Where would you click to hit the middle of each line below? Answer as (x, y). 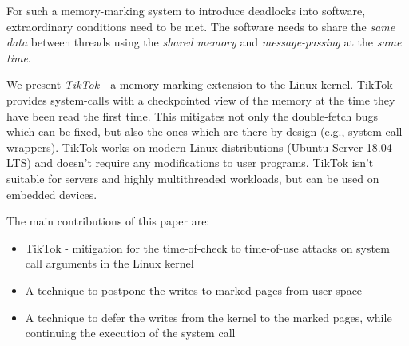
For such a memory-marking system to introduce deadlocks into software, (186, 10)
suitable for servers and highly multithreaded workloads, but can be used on (193, 178)
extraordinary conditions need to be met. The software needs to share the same (201, 26)
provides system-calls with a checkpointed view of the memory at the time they (201, 99)
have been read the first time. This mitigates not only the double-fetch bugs (193, 115)
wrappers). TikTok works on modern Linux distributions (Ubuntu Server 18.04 (199, 147)
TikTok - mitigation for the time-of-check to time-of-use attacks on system (207, 247)
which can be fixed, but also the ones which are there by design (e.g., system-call (204, 131)
